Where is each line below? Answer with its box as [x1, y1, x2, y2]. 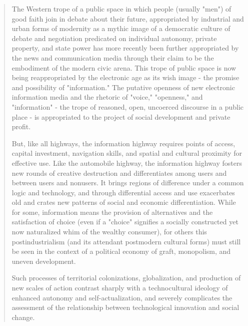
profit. [11, 121, 31, 132]
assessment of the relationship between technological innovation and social [11, 302, 239, 312]
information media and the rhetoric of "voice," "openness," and [11, 92, 203, 102]
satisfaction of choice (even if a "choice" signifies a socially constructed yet [11, 216, 238, 227]
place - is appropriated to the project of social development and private [11, 111, 230, 122]
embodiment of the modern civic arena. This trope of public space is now [11, 62, 236, 73]
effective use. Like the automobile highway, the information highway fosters [11, 157, 242, 168]
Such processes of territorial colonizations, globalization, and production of [11, 272, 241, 283]
